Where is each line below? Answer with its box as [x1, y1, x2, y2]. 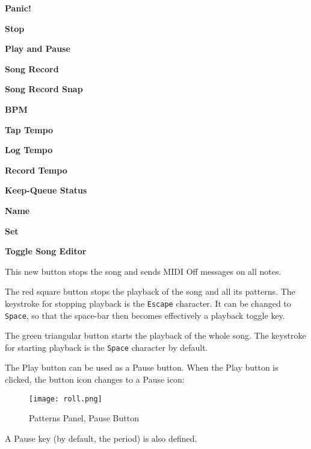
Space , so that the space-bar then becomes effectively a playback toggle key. [5, 309, 285, 321]
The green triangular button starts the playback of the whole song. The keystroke [5, 329, 306, 342]
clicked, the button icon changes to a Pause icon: [5, 373, 185, 386]
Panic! [5, 2, 31, 14]
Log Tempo [5, 143, 53, 156]
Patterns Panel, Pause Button [29, 412, 139, 424]
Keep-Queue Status [5, 184, 87, 196]
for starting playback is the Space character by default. [5, 341, 208, 353]
